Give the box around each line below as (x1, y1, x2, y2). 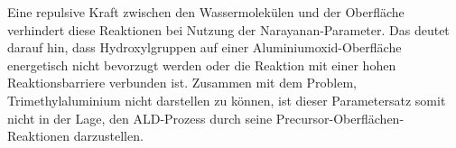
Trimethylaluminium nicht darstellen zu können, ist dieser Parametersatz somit (7, 90, 446, 109)
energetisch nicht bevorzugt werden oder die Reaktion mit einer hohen (7, 55, 396, 74)
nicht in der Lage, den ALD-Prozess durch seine (7, 108, 273, 127)
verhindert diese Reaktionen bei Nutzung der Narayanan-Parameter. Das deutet (7, 20, 450, 39)
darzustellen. (73, 126, 144, 145)
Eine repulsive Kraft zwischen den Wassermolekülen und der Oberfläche (7, 3, 405, 21)
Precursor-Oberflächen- (275, 108, 405, 127)
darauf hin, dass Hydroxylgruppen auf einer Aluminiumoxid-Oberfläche (7, 38, 402, 57)
